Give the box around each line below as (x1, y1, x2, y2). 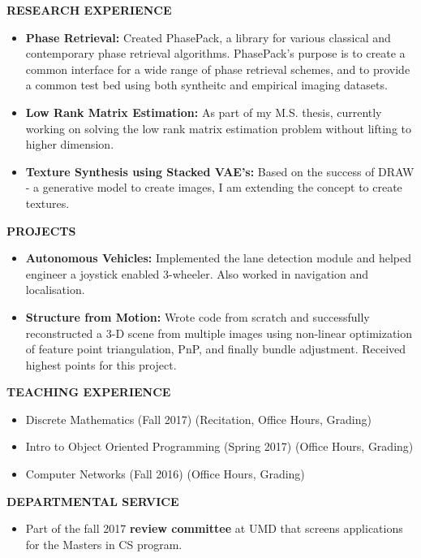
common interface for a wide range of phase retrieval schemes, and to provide (25, 60, 410, 77)
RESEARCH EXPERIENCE (6, 2, 172, 18)
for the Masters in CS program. (25, 535, 183, 552)
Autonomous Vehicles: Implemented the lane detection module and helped (25, 249, 411, 266)
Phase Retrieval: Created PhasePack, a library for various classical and (25, 28, 391, 45)
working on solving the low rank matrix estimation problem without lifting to (25, 119, 411, 136)
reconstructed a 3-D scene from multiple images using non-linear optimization (25, 324, 413, 341)
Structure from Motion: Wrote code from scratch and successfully (25, 308, 370, 325)
